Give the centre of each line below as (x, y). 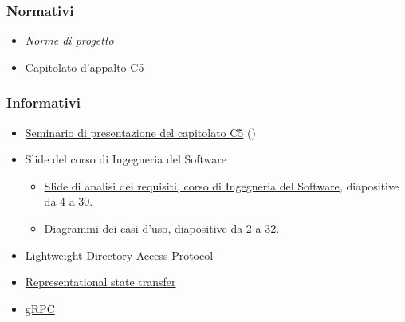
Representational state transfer (100, 282)
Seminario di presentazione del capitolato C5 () (140, 132)
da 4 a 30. (69, 201)
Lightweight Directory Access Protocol (119, 255)
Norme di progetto (69, 40)
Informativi (43, 102)
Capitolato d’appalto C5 (85, 67)
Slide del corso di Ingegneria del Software (126, 159)
